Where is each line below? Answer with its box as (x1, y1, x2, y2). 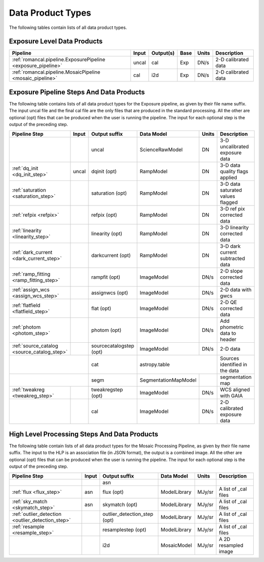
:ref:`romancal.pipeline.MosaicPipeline (12, 69, 100, 76)
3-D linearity (220, 224, 249, 230)
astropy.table (139, 361, 170, 368)
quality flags (220, 168, 249, 175)
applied (220, 174, 237, 181)
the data (220, 367, 239, 374)
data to (220, 330, 237, 336)
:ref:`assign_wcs (12, 286, 50, 293)
